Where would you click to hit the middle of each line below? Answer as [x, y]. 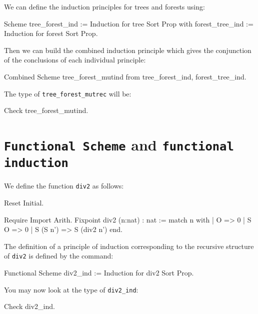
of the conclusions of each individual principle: [75, 60]
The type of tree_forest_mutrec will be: [68, 93]
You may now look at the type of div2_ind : [71, 289]
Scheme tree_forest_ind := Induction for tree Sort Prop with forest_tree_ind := [129, 23]
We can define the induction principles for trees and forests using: [104, 6]
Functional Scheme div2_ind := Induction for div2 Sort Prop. [99, 273]
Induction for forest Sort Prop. [51, 33]
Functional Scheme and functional [119, 144]
